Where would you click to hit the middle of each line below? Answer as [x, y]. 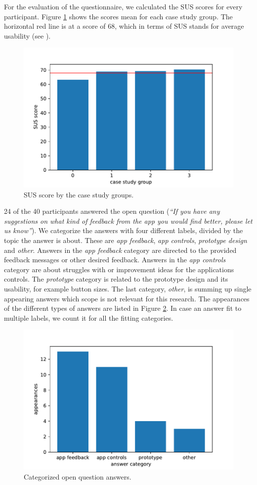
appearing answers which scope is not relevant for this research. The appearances [127, 298]
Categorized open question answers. [78, 476]
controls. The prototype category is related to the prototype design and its [116, 279]
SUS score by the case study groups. [79, 194]
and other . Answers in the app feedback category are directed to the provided [120, 250]
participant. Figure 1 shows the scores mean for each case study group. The [118, 16]
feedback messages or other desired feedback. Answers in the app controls [115, 260]
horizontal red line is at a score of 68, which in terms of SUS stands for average [124, 26]
